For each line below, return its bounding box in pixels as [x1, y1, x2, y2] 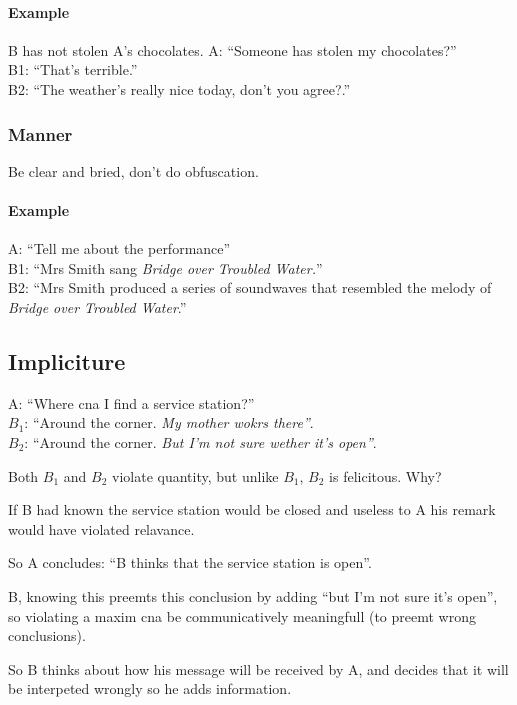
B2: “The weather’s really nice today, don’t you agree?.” [8, 78, 351, 99]
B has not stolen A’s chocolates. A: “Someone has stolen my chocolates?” [8, 39, 457, 60]
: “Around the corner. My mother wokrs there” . [24, 412, 314, 433]
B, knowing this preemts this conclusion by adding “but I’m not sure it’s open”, [8, 585, 498, 606]
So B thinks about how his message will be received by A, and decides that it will [8, 658, 509, 679]
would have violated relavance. [8, 518, 195, 539]
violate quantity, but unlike [112, 465, 279, 486]
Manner [8, 121, 73, 146]
